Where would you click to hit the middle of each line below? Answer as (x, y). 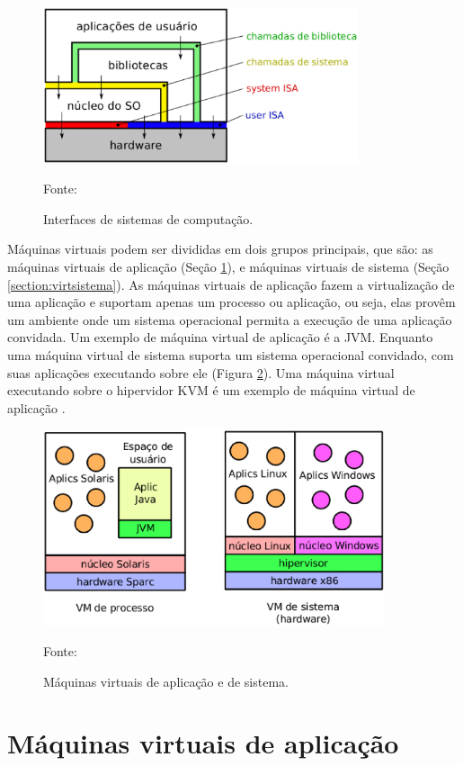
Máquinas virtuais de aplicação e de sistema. (166, 681)
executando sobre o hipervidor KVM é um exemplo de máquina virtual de (211, 390)
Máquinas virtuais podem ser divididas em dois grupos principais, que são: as (220, 249)
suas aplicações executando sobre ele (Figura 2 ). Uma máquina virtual (201, 372)
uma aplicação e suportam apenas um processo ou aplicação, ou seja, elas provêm (231, 302)
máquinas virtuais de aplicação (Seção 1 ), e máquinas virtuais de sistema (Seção (228, 266)
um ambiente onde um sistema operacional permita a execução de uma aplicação (230, 319)
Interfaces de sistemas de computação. (148, 218)
